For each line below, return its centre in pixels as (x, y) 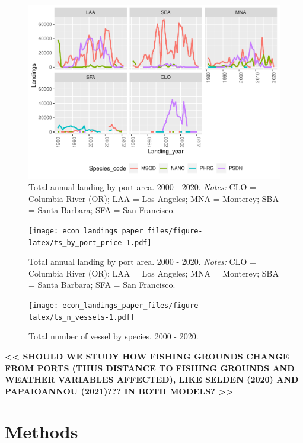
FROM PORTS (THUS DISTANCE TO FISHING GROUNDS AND (150, 367)
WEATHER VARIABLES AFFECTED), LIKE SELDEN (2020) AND (152, 379)
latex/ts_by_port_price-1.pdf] (90, 243)
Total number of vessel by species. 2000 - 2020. (114, 336)
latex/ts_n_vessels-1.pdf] (82, 317)
